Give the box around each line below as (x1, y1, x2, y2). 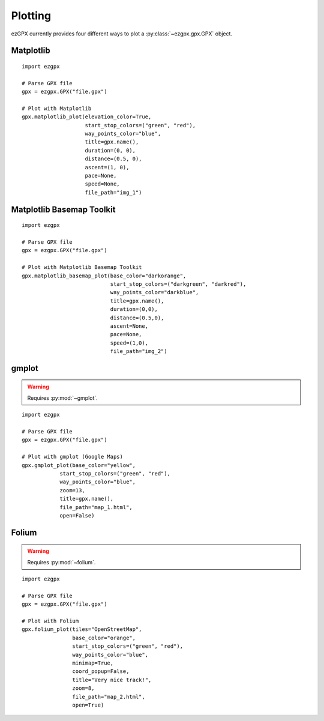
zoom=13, (59, 487, 85, 493)
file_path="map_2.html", (72, 693, 145, 700)
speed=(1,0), (110, 339, 149, 346)
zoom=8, (72, 685, 95, 692)
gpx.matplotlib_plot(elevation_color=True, (22, 113, 152, 120)
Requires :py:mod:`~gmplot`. (27, 394, 98, 402)
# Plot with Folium (22, 618, 79, 624)
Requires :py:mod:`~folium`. (27, 558, 96, 566)
